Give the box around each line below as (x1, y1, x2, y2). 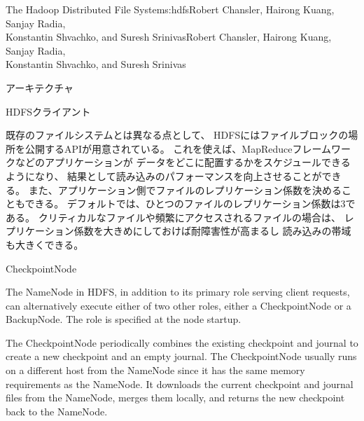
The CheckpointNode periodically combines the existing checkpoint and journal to (6, 335, 358, 350)
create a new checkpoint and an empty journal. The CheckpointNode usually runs (6, 349, 357, 364)
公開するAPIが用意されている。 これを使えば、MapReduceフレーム (24, 141, 332, 156)
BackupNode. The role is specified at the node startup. (6, 312, 241, 326)
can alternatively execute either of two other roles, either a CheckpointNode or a (6, 298, 351, 312)
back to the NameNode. (6, 403, 108, 418)
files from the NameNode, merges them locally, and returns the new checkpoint (6, 390, 345, 405)
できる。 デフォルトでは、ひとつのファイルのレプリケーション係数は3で (24, 196, 356, 211)
